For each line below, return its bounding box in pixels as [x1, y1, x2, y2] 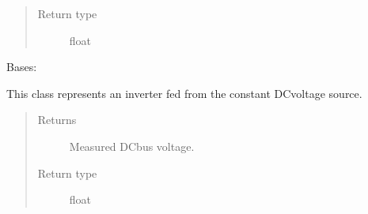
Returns [37, 111, 77, 128]
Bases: [6, 58, 37, 75]
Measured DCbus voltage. [69, 137, 195, 154]
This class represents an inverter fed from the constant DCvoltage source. [6, 84, 362, 101]
